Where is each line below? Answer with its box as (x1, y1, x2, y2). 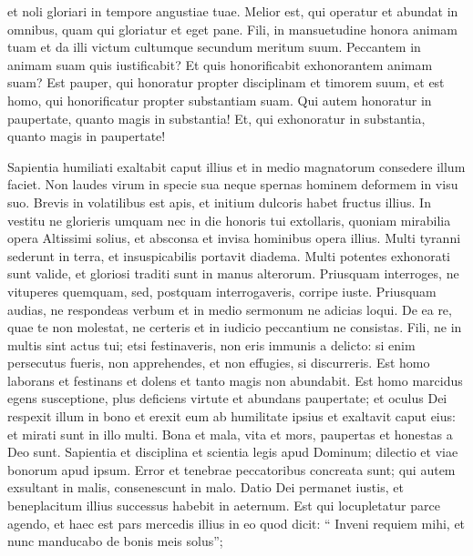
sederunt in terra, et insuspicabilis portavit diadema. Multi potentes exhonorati (7, 246, 450, 265)
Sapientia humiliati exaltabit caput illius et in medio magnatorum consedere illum (7, 157, 466, 176)
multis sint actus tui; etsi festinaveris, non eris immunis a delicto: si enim (7, 335, 416, 354)
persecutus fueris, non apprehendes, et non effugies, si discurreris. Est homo (7, 353, 430, 372)
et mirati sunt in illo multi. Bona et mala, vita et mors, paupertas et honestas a (7, 424, 453, 443)
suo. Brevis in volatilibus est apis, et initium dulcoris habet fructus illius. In (7, 192, 431, 211)
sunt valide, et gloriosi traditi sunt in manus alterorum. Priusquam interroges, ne (7, 264, 459, 283)
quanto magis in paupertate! (7, 126, 166, 146)
